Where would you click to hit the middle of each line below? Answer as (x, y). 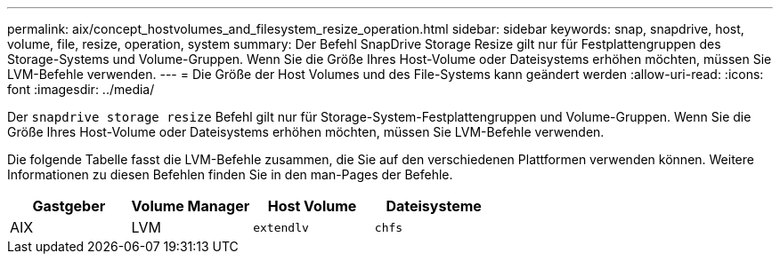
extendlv (281, 227)
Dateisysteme (434, 206)
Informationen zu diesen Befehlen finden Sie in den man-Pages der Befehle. (230, 174)
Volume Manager (191, 206)
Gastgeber (69, 206)
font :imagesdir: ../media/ (81, 89)
